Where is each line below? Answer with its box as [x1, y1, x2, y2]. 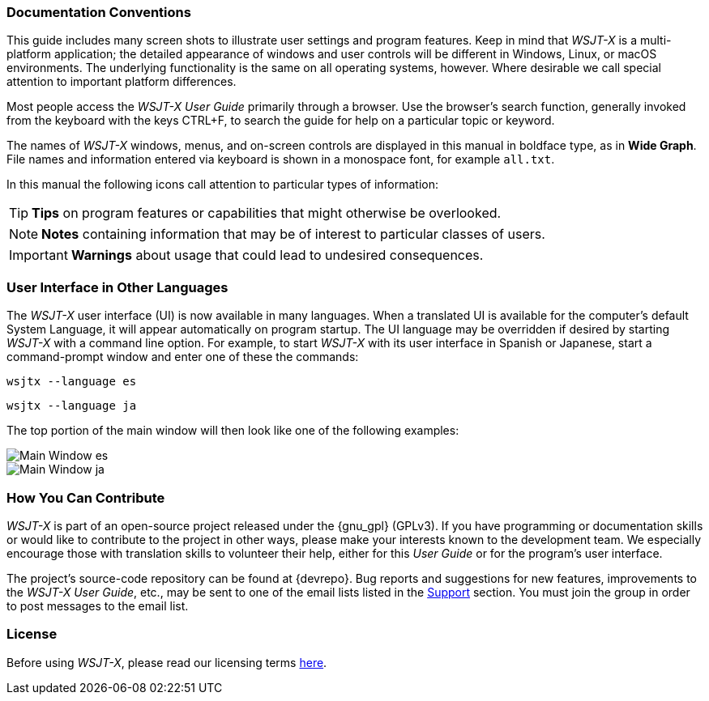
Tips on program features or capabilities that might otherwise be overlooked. [32, 205, 502, 222]
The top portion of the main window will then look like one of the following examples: [6, 423, 459, 438]
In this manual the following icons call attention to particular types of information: [6, 177, 439, 192]
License [6, 626, 58, 643]
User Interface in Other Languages [6, 278, 229, 295]
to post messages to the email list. [6, 598, 189, 613]
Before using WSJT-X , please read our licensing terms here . [6, 655, 327, 669]
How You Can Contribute [6, 489, 165, 506]
